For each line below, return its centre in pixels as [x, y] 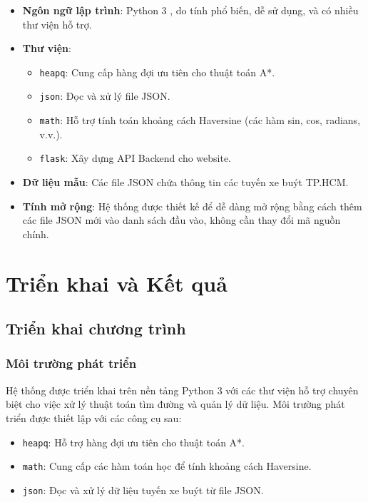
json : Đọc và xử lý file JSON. [105, 96]
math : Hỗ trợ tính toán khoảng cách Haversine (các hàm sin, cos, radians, [200, 120]
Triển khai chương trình [96, 328]
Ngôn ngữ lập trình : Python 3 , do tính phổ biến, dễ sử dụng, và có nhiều [190, 10]
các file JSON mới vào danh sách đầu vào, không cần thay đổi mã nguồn [182, 220]
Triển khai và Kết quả [117, 283]
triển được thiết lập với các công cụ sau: [94, 418]
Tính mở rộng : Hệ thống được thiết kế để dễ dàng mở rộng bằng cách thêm [192, 206]
